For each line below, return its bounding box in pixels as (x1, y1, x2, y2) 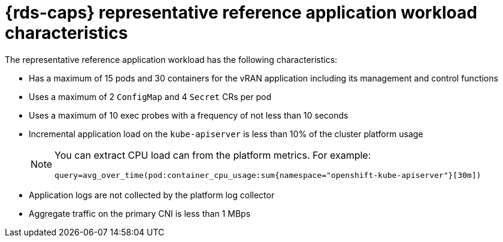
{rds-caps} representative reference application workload (5, 2, 477, 23)
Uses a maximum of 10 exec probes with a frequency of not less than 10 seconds (29, 110, 349, 120)
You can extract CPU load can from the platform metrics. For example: (54, 149, 371, 161)
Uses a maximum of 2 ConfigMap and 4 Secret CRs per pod (29, 91, 271, 102)
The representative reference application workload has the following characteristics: (5, 54, 338, 65)
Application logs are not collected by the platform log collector (29, 189, 275, 200)
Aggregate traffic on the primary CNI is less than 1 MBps (29, 208, 251, 219)
